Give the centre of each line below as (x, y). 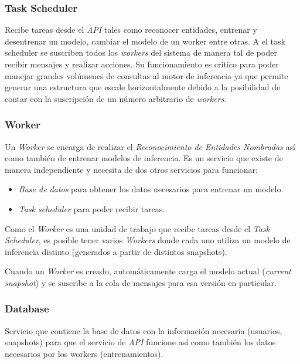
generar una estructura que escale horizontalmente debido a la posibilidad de (143, 87)
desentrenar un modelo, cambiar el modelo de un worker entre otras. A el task (145, 41)
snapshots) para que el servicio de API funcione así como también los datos (140, 342)
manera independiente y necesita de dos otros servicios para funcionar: (131, 169)
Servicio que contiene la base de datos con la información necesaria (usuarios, (144, 330)
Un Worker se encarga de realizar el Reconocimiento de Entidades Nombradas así (150, 146)
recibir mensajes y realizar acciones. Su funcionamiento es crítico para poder (142, 64)
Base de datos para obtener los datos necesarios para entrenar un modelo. (151, 189)
